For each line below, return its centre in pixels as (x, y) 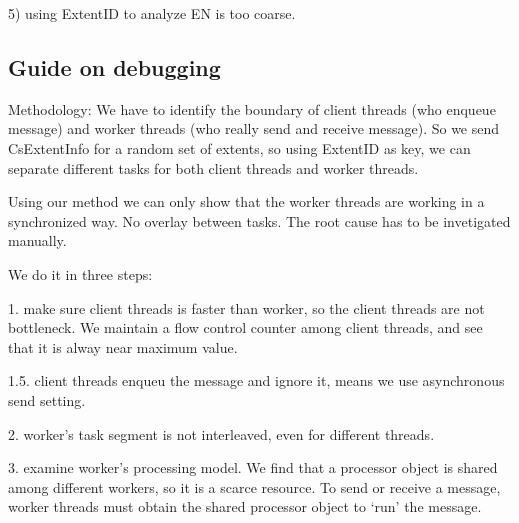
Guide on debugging (114, 66)
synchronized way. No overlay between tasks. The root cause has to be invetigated (259, 220)
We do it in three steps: (80, 273)
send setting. (47, 399)
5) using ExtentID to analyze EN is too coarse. (152, 13)
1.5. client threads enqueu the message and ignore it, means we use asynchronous (256, 380)
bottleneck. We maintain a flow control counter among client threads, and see (245, 327)
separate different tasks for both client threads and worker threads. (213, 167)
